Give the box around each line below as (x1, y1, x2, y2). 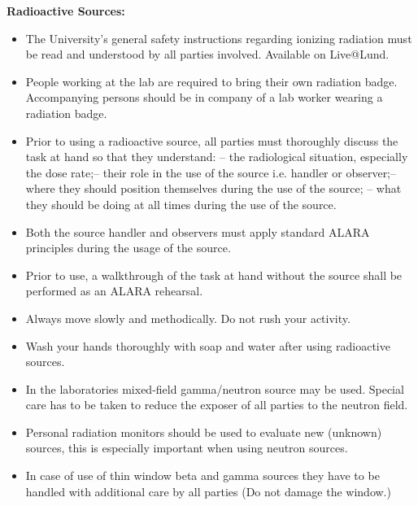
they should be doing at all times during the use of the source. (25, 195, 337, 212)
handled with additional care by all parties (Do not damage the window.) (25, 482, 391, 499)
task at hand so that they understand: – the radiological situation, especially (25, 148, 408, 165)
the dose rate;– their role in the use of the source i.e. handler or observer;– (25, 164, 397, 181)
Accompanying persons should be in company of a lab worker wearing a (25, 89, 383, 106)
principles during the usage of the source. (25, 239, 231, 256)
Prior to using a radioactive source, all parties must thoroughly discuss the (25, 132, 398, 149)
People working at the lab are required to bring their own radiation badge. (25, 72, 398, 89)
